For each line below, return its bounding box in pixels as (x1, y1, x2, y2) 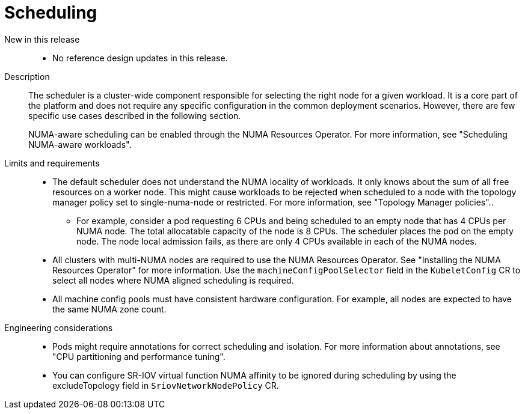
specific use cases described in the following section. (28, 110, 241, 121)
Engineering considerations (4, 322, 113, 333)
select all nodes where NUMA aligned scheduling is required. (52, 275, 294, 285)
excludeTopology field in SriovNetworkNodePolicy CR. (52, 380, 279, 391)
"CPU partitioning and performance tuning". (52, 351, 226, 362)
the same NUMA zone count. (52, 303, 167, 314)
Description (4, 71, 50, 82)
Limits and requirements (4, 157, 100, 168)
